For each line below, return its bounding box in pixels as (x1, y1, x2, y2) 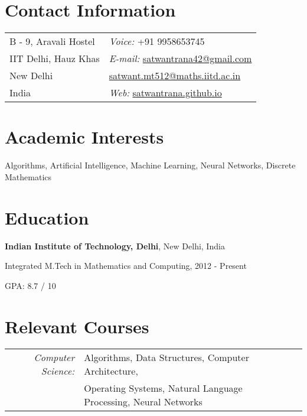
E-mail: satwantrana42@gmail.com (109, 51, 252, 66)
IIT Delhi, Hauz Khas (9, 51, 100, 66)
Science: (41, 364, 75, 378)
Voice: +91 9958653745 (109, 34, 205, 48)
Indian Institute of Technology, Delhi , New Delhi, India (5, 239, 225, 252)
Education (5, 205, 89, 229)
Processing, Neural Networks (84, 395, 203, 409)
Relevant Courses (5, 314, 149, 338)
